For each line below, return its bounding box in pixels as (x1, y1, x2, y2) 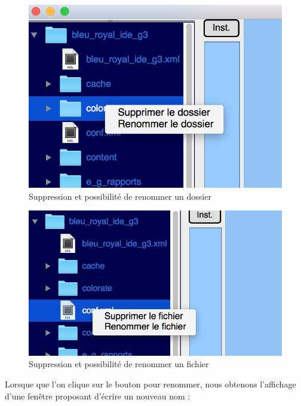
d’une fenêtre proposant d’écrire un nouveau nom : (5, 389, 191, 402)
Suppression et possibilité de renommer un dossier (29, 190, 211, 202)
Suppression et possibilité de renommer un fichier (29, 358, 209, 370)
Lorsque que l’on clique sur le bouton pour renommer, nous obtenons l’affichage (5, 377, 296, 390)
